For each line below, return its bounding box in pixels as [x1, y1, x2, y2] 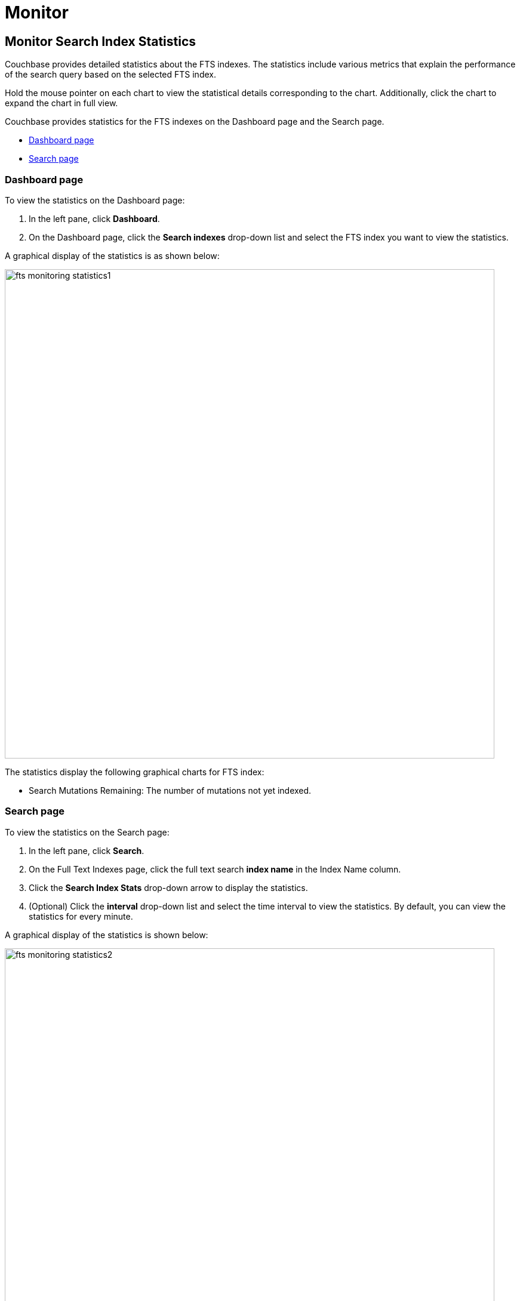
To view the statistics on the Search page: [5, 827, 170, 837]
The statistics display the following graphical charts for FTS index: [5, 766, 264, 777]
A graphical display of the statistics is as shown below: [5, 250, 220, 261]
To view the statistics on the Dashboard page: [5, 195, 185, 205]
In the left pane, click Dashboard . [29, 213, 160, 224]
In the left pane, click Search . [29, 845, 144, 856]
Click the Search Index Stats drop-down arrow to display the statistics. [29, 882, 308, 893]
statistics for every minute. [29, 911, 133, 921]
